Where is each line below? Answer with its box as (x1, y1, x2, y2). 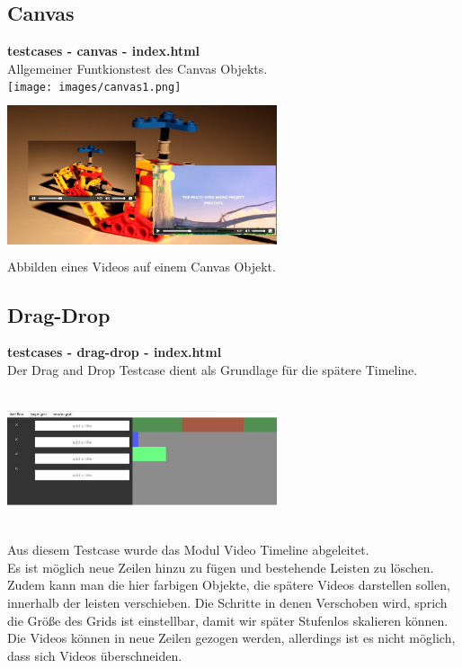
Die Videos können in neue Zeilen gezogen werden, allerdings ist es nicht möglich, (7, 628, 456, 647)
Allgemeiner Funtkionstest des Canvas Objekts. (7, 58, 268, 77)
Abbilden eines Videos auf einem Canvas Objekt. (7, 256, 276, 275)
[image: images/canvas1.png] (7, 81, 182, 94)
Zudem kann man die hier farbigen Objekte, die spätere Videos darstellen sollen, (7, 575, 450, 594)
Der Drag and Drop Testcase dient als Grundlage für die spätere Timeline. (7, 361, 418, 379)
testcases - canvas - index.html (7, 41, 200, 60)
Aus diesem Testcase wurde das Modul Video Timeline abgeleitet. (7, 540, 369, 559)
